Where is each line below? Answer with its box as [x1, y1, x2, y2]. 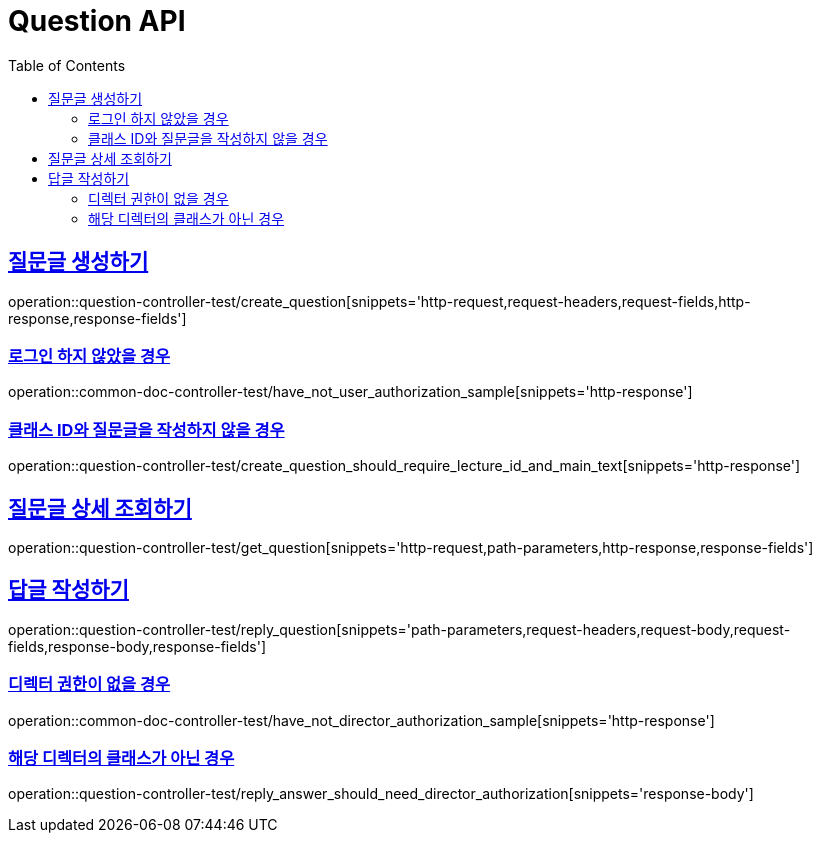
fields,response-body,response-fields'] [8, 637, 267, 655]
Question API [8, 4, 186, 38]
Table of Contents [8, 56, 126, 74]
